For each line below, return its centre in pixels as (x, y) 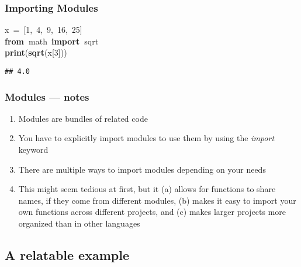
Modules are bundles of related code (83, 118)
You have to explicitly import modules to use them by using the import (146, 138)
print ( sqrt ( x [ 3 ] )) (36, 52)
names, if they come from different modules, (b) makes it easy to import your (157, 200)
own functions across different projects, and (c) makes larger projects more (152, 212)
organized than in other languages (79, 223)
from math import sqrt (52, 41)
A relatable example (67, 255)
